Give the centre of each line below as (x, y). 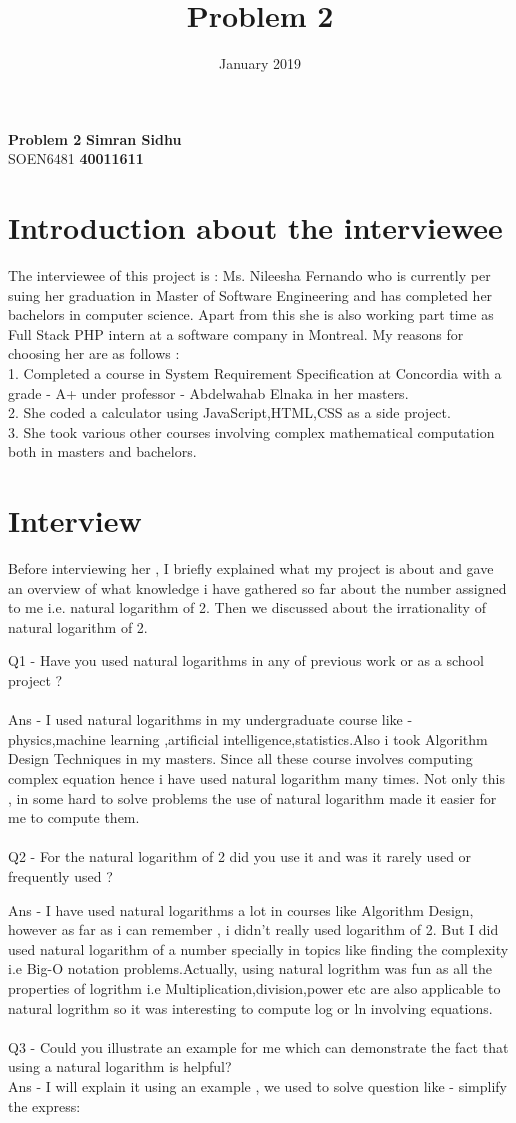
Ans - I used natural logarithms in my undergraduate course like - (210, 719)
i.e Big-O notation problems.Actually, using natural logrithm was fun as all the (250, 968)
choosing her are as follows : (94, 353)
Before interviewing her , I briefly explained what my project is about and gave (251, 568)
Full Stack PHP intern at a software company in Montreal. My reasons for (236, 333)
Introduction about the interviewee (255, 227)
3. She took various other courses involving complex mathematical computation (251, 431)
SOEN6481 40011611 (76, 158)
